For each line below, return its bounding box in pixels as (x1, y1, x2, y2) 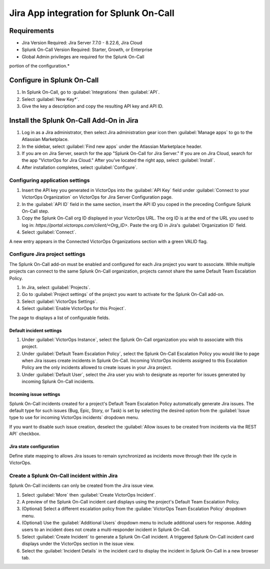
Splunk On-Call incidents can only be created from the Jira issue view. (9, 482, 154, 488)
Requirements (9, 26, 54, 35)
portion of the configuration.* (9, 63, 70, 69)
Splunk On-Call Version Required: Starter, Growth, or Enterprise (21, 46, 152, 52)
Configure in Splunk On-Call (9, 76, 99, 84)
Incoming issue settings (9, 391, 60, 397)
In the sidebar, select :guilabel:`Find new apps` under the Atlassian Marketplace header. (21, 143, 202, 149)
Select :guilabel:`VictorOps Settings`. (21, 298, 97, 304)
